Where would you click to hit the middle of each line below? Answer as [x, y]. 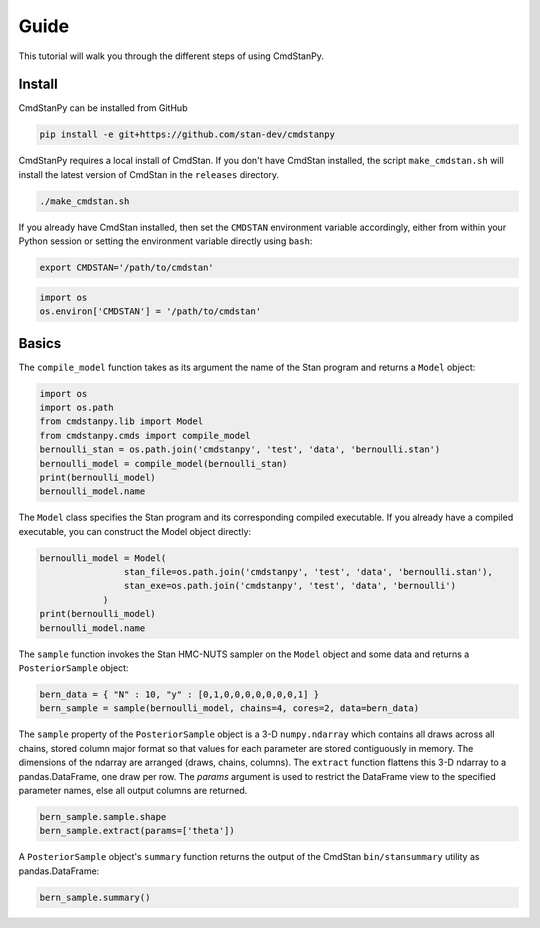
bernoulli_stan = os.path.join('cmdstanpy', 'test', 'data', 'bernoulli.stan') [240, 449]
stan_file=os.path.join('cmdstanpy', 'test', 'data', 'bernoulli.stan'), [308, 572]
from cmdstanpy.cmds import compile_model [145, 435]
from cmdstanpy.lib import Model [121, 421]
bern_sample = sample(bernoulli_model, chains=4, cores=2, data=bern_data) [229, 708]
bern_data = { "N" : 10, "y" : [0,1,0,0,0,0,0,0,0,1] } [179, 694]
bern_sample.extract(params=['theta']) [137, 831]
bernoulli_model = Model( [103, 558]
